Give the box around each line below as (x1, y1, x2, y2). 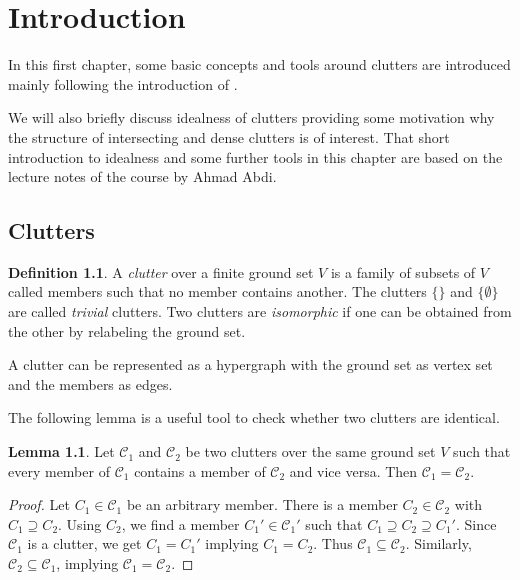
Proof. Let (8, 494, 70, 515)
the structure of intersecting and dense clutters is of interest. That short (8, 126, 450, 147)
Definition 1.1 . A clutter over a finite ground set (8, 261, 314, 282)
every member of (8, 460, 110, 481)
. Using (58, 513, 102, 534)
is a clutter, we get (27, 533, 142, 554)
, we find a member (121, 513, 240, 534)
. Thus (313, 533, 353, 554)
